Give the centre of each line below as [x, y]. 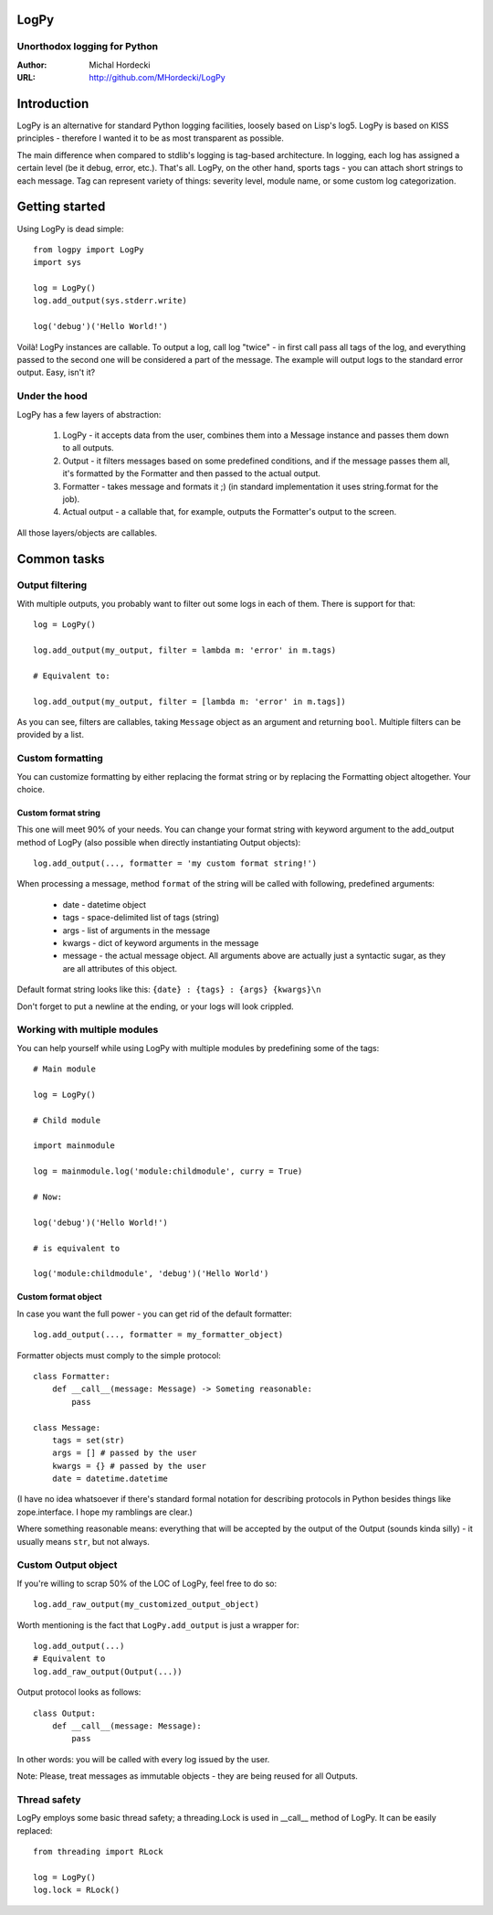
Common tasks [61, 559]
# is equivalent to [77, 1248]
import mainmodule [74, 1146]
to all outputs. [88, 448]
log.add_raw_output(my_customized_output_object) [147, 1605]
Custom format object [59, 1297]
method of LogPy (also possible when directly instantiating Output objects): [159, 842]
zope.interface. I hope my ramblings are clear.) [105, 1512]
